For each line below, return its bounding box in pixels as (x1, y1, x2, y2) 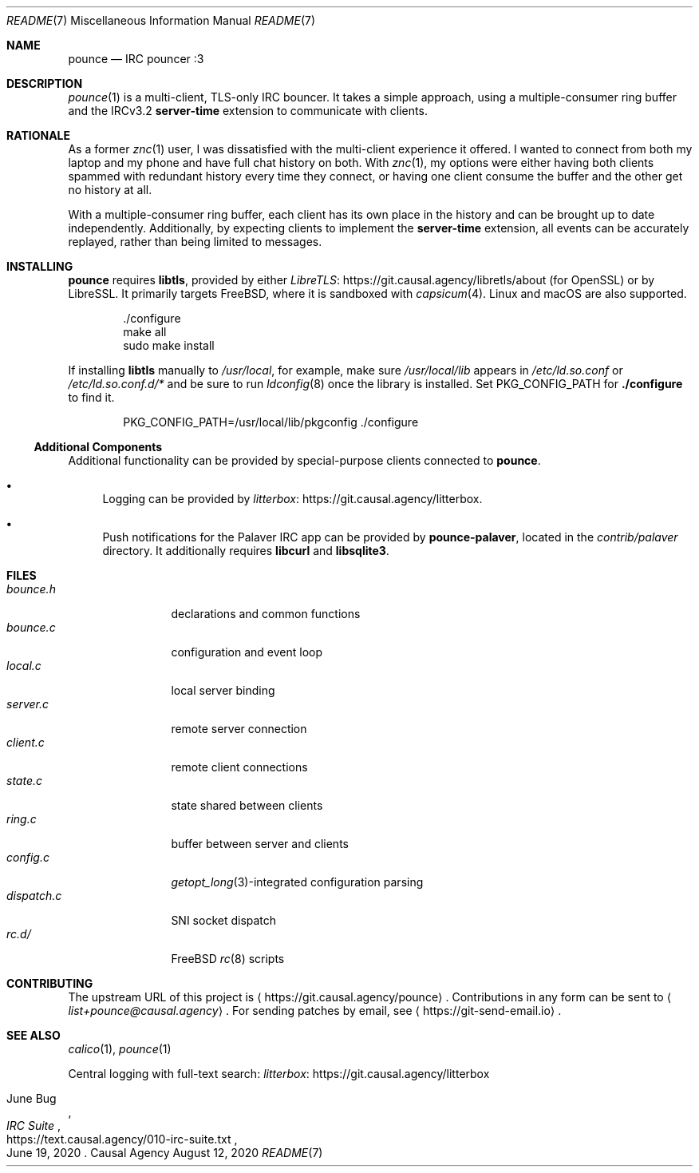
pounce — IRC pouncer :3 (68, 52, 204, 65)
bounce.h (6, 582, 56, 596)
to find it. (68, 390, 115, 404)
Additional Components (34, 440, 163, 454)
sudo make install (123, 339, 215, 352)
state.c (6, 774, 42, 787)
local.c (6, 659, 41, 672)
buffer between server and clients (171, 837, 349, 850)
